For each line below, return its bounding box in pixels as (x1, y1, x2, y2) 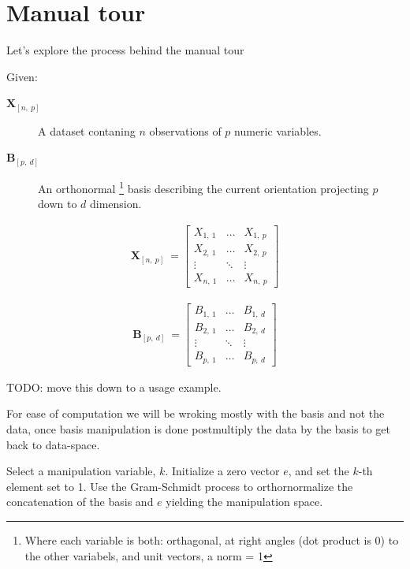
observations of (149, 122, 222, 139)
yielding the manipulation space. (166, 493, 323, 510)
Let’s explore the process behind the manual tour (6, 42, 244, 58)
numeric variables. (234, 122, 322, 139)
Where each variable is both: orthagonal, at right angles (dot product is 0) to (24, 532, 399, 548)
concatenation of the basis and (6, 493, 154, 510)
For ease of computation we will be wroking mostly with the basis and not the (6, 405, 385, 422)
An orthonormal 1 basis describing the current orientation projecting (38, 177, 369, 196)
